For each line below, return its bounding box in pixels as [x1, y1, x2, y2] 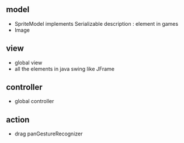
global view [14, 59, 43, 66]
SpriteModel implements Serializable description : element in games [14, 20, 179, 27]
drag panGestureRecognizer [14, 130, 83, 137]
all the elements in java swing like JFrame [14, 65, 115, 72]
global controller [14, 98, 54, 105]
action [6, 114, 30, 125]
